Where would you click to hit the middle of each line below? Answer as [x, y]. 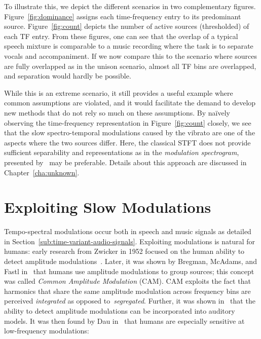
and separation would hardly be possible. [68, 76]
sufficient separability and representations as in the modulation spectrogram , [122, 152]
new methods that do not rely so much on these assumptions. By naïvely [117, 112]
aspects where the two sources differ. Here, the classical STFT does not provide [127, 142]
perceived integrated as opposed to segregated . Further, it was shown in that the [130, 301]
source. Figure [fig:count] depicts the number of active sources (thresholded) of [127, 26]
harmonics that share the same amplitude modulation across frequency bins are [127, 291]
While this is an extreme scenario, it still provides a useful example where [119, 92]
